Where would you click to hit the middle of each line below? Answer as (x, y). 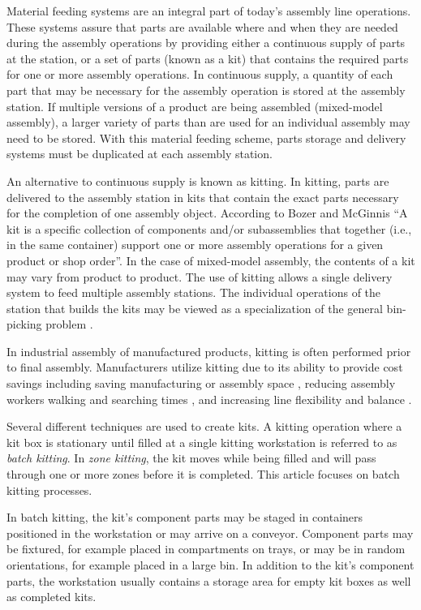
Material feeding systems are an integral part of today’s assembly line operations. (209, 11)
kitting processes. (49, 490)
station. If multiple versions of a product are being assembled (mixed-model (195, 106)
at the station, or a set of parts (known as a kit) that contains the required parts (208, 58)
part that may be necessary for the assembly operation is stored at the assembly (206, 90)
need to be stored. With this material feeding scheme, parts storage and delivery (206, 137)
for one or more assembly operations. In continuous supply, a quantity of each (200, 74)
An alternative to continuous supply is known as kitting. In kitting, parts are (198, 180)
